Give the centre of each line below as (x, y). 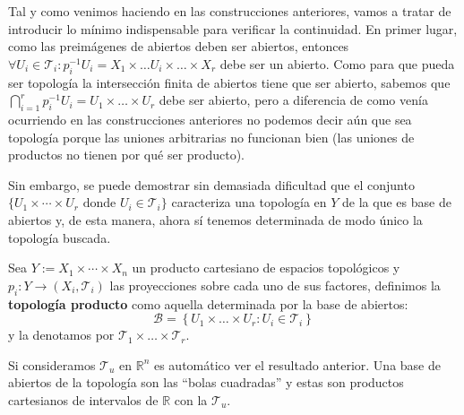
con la (191, 399)
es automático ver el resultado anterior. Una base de (297, 364)
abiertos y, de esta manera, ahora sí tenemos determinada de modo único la (215, 219)
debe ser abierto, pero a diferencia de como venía (293, 100)
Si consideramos (52, 364)
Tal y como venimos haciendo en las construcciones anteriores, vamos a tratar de (230, 11)
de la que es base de (397, 202)
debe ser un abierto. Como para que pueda (337, 63)
